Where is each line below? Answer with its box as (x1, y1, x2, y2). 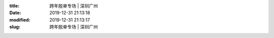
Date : (9, 10, 21, 16)
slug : (9, 24, 20, 30)
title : (9, 3, 20, 8)
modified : (9, 16, 30, 22)
